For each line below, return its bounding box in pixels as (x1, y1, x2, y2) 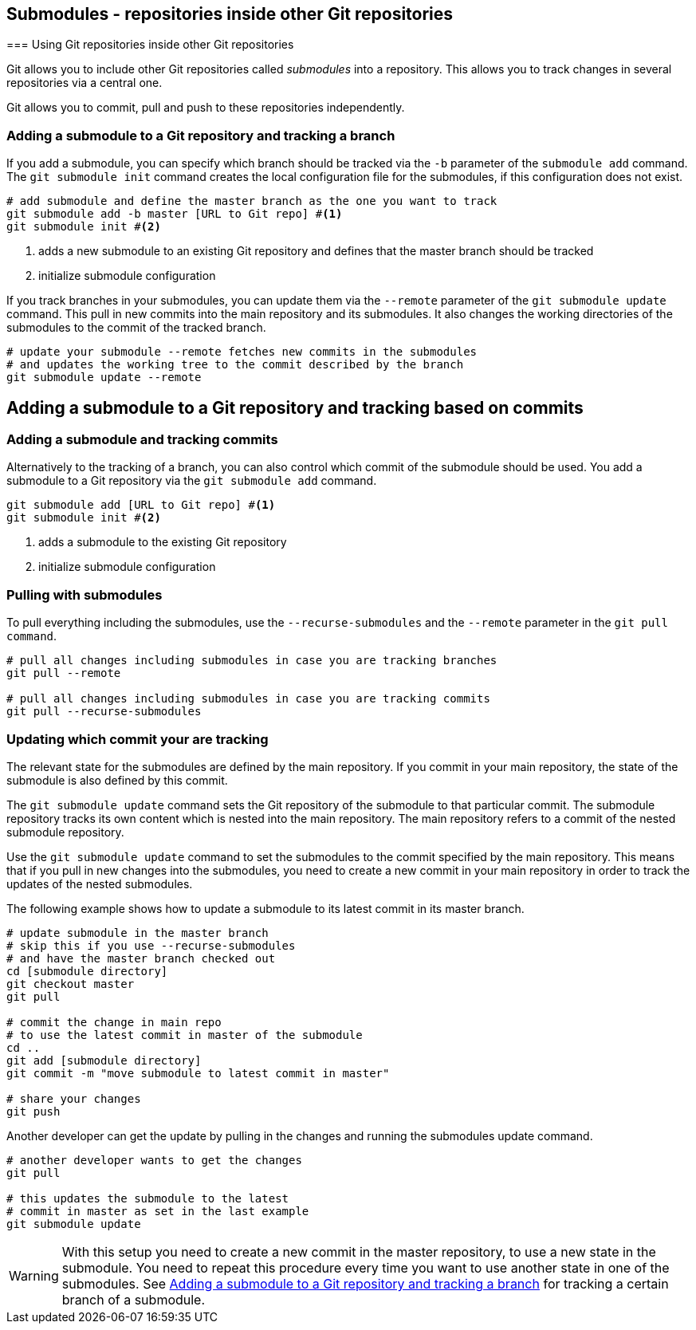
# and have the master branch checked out (6, 951, 276, 965)
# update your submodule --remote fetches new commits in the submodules (6, 345, 478, 359)
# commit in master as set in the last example (6, 1204, 309, 1218)
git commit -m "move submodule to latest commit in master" (6, 1066, 390, 1080)
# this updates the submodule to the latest (6, 1191, 289, 1205)
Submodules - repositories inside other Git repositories (6, 4, 454, 24)
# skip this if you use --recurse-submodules (6, 938, 296, 952)
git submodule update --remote (6, 371, 202, 384)
